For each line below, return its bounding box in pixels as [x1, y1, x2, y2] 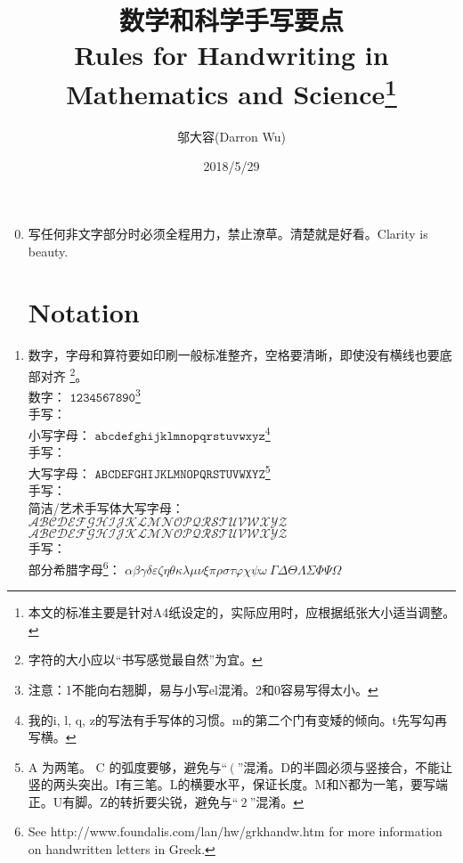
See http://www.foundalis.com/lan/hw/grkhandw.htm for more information [28, 822, 443, 841]
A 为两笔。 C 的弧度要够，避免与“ [28, 757, 227, 776]
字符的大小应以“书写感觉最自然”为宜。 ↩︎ [28, 650, 263, 669]
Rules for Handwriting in [74, 37, 389, 73]
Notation [28, 294, 140, 330]
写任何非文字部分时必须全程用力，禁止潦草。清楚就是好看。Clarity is [28, 224, 428, 243]
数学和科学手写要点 [118, 2, 344, 38]
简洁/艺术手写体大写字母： [28, 498, 184, 517]
